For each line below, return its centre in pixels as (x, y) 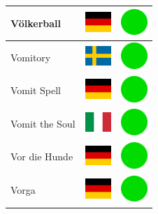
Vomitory (31, 57)
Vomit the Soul (43, 123)
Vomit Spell (36, 90)
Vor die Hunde (42, 156)
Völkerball (36, 23)
